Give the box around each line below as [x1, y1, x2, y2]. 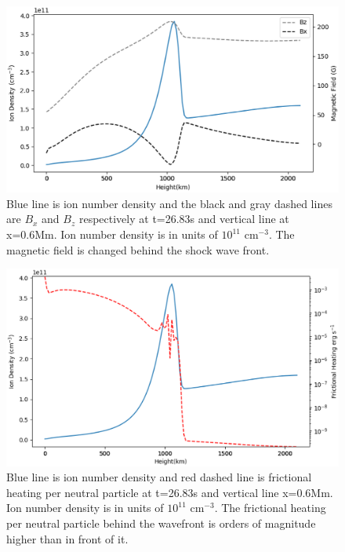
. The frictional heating [214, 499, 326, 516]
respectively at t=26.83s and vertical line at [78, 210, 289, 227]
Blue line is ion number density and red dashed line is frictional [6, 469, 312, 485]
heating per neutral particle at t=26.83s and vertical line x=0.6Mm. [6, 484, 333, 500]
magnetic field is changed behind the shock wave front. [6, 241, 270, 258]
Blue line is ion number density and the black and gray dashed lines [6, 195, 332, 211]
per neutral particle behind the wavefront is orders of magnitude [6, 514, 316, 531]
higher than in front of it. [6, 530, 129, 547]
